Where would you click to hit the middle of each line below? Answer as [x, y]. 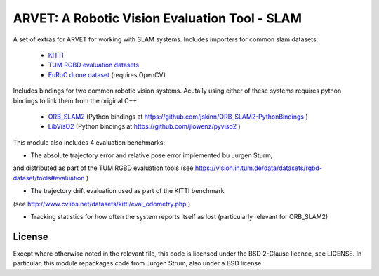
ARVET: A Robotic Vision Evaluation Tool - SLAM [157, 18]
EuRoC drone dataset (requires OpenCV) [107, 74]
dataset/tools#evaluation [49, 178]
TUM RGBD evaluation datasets [94, 65]
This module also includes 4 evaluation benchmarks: [89, 142]
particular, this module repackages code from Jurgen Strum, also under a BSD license [137, 263]
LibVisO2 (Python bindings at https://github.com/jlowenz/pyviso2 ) [145, 126]
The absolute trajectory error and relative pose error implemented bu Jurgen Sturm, [152, 155]
